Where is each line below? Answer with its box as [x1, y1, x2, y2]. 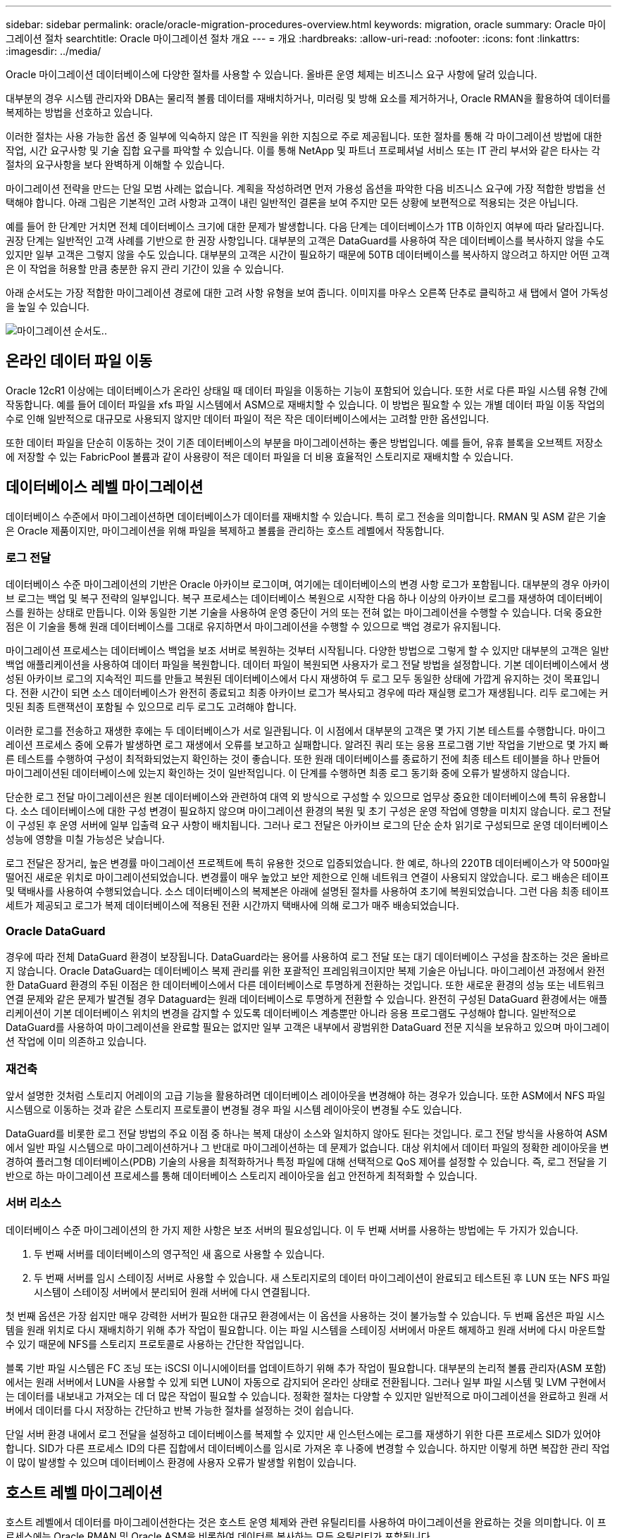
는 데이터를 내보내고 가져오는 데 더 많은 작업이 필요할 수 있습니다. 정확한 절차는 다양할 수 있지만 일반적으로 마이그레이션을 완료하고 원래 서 [6, 1389, 609, 1402]
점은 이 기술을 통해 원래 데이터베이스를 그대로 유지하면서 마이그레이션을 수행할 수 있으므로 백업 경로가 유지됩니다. [6, 620, 501, 633]
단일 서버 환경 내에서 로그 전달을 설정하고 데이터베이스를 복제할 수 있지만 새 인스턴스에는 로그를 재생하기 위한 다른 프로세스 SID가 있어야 [6, 1427, 601, 1440]
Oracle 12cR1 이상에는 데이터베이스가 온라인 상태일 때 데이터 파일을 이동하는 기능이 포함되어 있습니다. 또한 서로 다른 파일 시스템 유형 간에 [6, 384, 608, 396]
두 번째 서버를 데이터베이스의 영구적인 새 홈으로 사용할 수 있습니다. [34, 1247, 325, 1260]
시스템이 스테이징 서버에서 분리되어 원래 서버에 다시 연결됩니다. [34, 1285, 311, 1298]
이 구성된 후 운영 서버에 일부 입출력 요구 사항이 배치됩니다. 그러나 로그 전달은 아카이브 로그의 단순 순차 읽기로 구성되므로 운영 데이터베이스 [6, 819, 609, 832]
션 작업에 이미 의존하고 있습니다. [6, 1035, 147, 1048]
